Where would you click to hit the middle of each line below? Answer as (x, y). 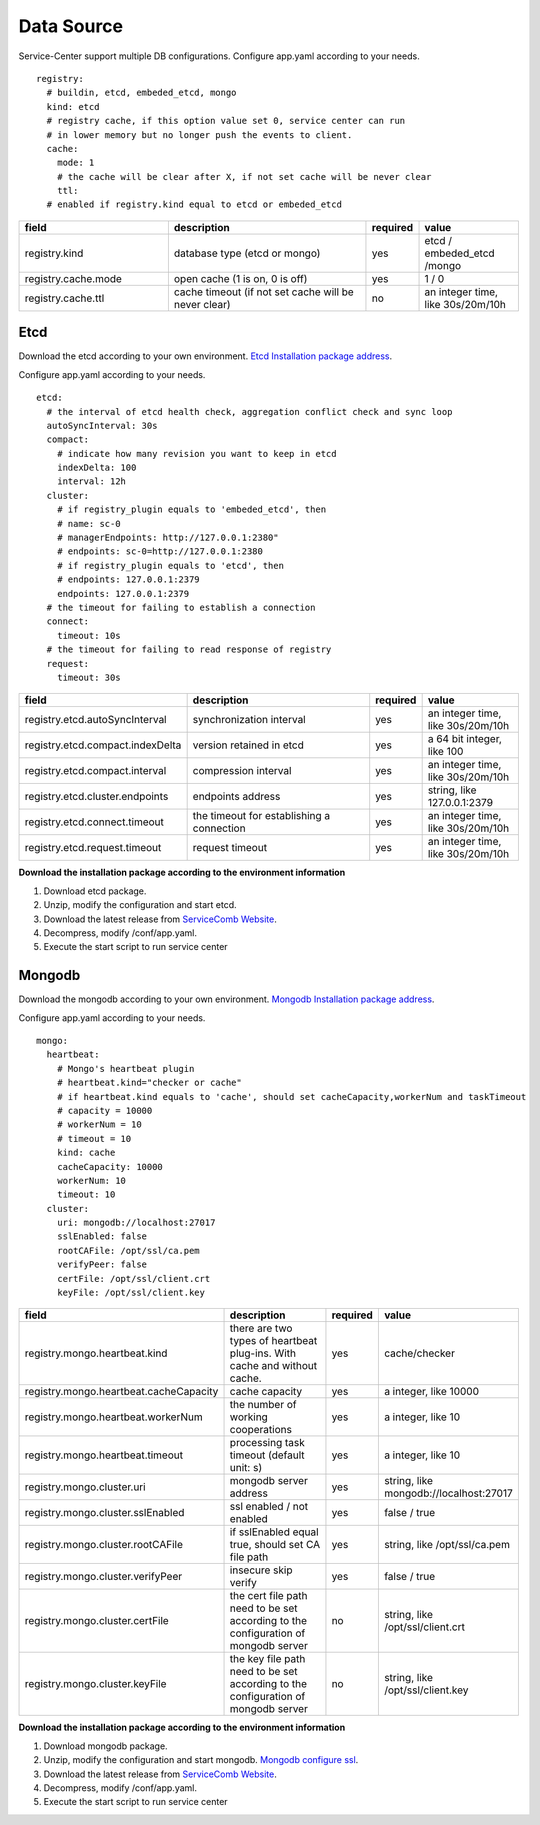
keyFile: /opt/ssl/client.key (130, 1293)
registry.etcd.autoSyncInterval (95, 720)
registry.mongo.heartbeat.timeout (104, 1455)
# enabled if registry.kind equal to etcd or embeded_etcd (194, 204)
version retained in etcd (248, 745)
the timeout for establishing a (261, 816)
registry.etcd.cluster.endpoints (96, 797)
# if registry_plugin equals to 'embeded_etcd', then (191, 509)
